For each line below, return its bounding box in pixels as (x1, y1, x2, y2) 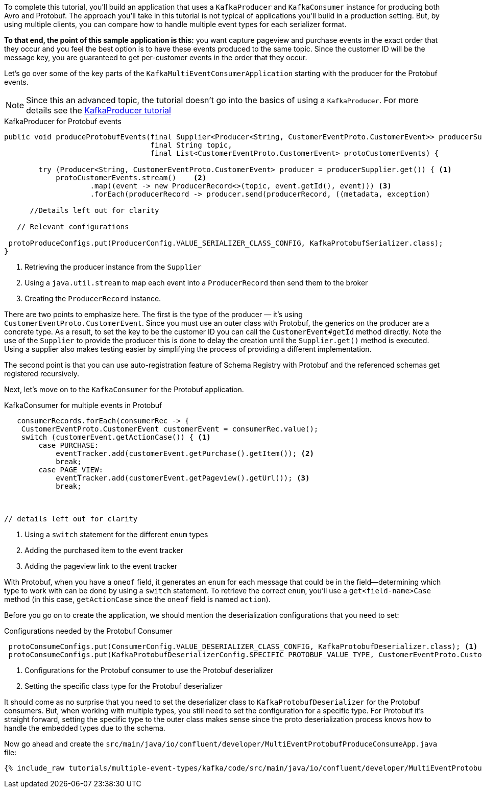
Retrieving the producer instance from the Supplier (25, 262, 202, 271)
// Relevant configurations (17, 223, 129, 231)
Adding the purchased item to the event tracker (25, 546, 183, 555)
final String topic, (150, 141, 232, 149)
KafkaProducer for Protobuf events (4, 117, 122, 126)
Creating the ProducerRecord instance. (25, 294, 161, 303)
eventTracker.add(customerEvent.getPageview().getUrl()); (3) (56, 474, 310, 482)
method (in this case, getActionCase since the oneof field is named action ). (4, 595, 271, 604)
